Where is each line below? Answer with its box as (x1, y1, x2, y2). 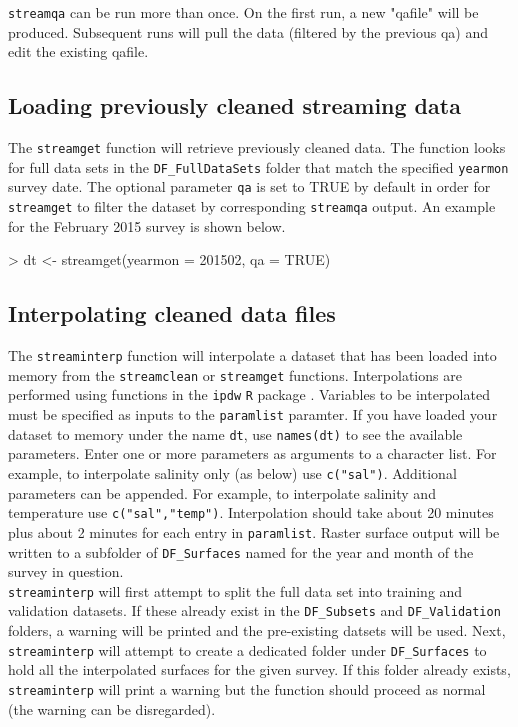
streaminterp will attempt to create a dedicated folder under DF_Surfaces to (8, 639, 487, 660)
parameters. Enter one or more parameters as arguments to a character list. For (8, 443, 497, 464)
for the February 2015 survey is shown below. (8, 215, 286, 236)
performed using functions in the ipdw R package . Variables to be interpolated (8, 384, 490, 405)
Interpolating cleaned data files (8, 298, 336, 329)
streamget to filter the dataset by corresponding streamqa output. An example (8, 196, 496, 217)
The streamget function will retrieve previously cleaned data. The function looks (8, 137, 506, 158)
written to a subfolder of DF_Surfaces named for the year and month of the (8, 541, 474, 562)
